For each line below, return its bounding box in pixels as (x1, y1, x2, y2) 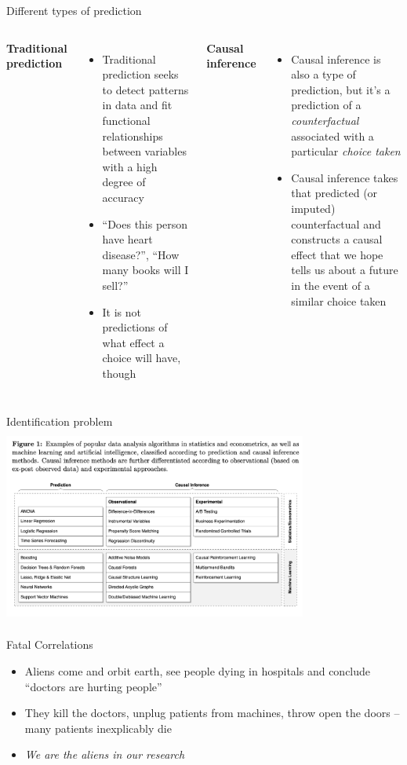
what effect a (102, 334, 165, 350)
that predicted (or (291, 185, 378, 201)
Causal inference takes (291, 169, 398, 185)
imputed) (291, 199, 336, 216)
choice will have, (102, 350, 181, 366)
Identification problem (6, 413, 113, 430)
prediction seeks (102, 66, 179, 82)
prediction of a (291, 97, 362, 113)
